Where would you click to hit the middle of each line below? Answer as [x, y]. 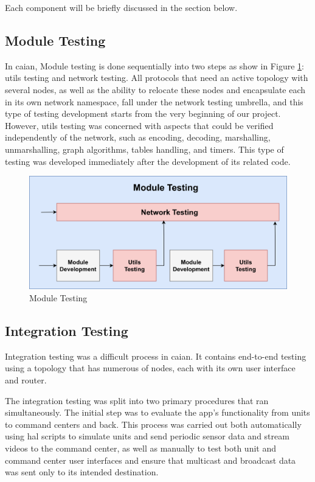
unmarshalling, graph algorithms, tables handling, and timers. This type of [144, 149]
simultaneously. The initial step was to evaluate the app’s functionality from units [157, 412]
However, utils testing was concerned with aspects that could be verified [139, 125]
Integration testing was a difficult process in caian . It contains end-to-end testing [156, 356]
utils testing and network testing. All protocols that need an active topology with [157, 78]
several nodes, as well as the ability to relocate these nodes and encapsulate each [155, 89]
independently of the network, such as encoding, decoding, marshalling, [138, 137]
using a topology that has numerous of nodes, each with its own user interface [150, 368]
